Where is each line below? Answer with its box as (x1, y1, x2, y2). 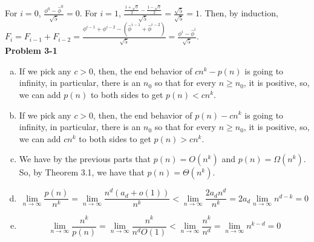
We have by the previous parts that (19, 152, 151, 165)
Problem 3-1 (5, 44, 57, 57)
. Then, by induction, (199, 7, 278, 19)
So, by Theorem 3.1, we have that (19, 166, 145, 178)
